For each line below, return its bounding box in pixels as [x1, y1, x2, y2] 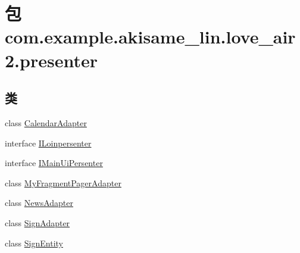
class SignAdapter [5, 216, 70, 229]
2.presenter [5, 48, 98, 72]
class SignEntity [5, 236, 63, 249]
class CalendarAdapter [5, 116, 87, 129]
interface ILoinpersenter [5, 136, 92, 149]
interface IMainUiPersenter [5, 157, 103, 169]
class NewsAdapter [5, 196, 73, 209]
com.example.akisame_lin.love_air [5, 24, 296, 49]
